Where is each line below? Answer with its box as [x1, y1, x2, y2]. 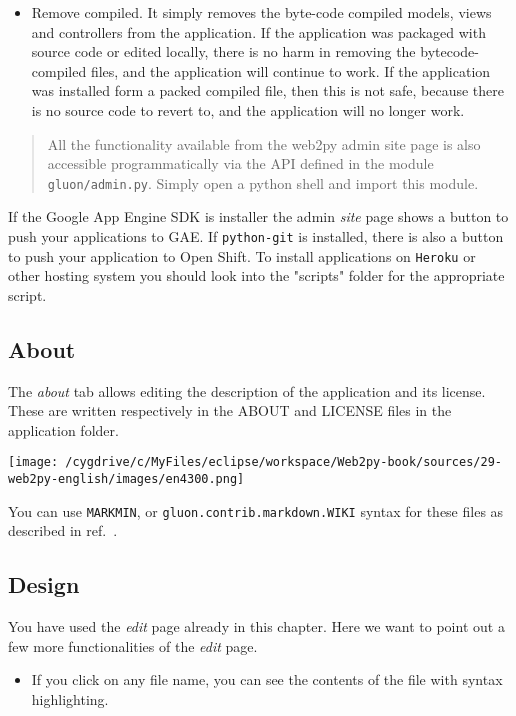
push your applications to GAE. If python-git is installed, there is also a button [8, 226, 504, 246]
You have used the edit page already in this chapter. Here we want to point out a [8, 616, 505, 637]
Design [8, 569, 80, 600]
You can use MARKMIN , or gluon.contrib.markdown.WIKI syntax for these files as [8, 500, 504, 521]
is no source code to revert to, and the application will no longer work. [31, 99, 465, 120]
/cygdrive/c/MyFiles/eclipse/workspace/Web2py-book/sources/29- [65, 455, 502, 470]
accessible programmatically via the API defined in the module [47, 153, 434, 174]
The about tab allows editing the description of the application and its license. [8, 380, 486, 401]
